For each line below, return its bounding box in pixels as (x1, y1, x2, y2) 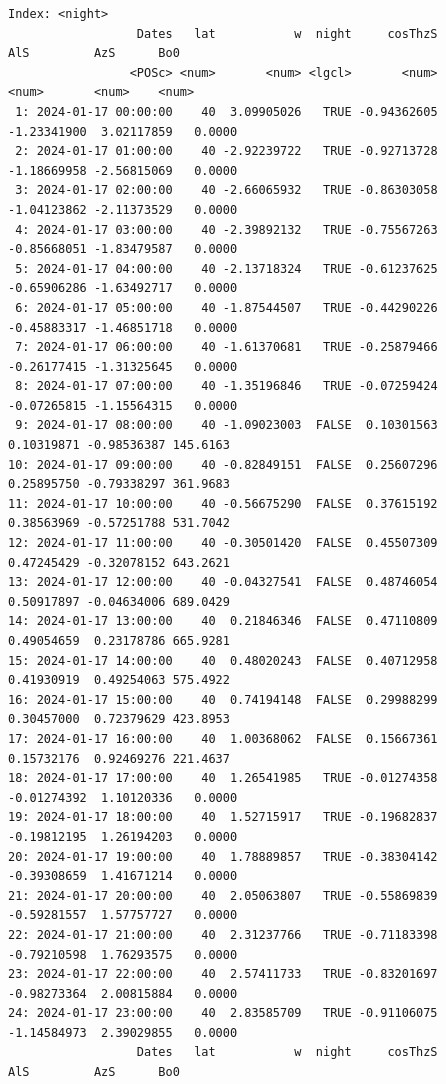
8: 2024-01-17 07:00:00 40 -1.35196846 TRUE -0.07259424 (15, 379, 438, 394)
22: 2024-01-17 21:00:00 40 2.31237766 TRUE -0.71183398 (8, 927, 438, 942)
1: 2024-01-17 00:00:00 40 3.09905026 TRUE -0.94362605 (15, 104, 438, 119)
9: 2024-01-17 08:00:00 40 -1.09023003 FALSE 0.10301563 (15, 418, 438, 433)
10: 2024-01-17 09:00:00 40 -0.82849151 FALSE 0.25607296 (8, 457, 438, 472)
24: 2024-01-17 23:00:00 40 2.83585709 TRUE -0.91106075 (8, 1006, 438, 1021)
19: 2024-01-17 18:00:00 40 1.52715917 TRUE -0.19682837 (8, 810, 438, 825)
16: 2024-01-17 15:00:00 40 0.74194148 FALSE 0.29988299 (8, 692, 438, 707)
